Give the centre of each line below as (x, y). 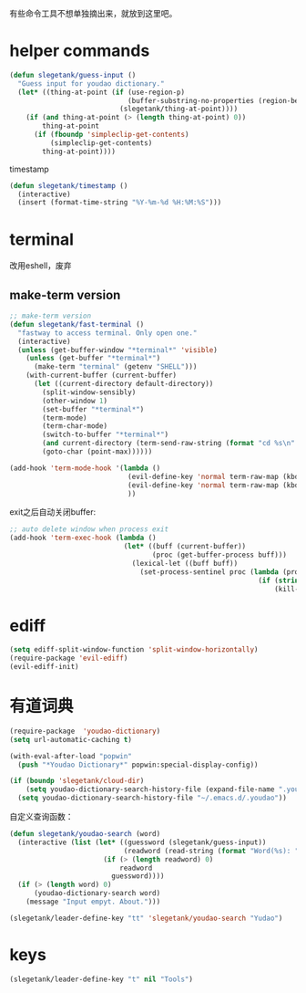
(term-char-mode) (75, 426)
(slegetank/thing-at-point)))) (179, 109)
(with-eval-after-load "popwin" (71, 756)
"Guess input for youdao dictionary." (92, 84)
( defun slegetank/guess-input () (73, 75)
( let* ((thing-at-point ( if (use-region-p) (101, 92)
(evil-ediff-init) (44, 667)
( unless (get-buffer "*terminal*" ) (93, 359)
